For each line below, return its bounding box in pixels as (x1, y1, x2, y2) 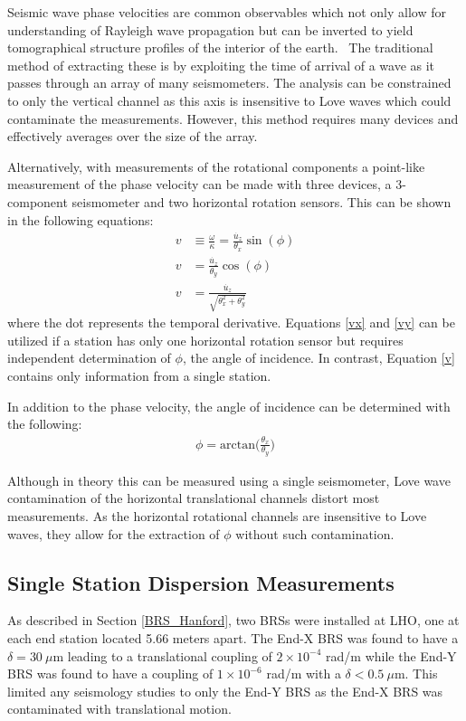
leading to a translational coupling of (67, 646, 272, 665)
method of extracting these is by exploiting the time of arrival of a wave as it (7, 55, 435, 74)
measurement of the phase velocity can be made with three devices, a (7, 175, 392, 194)
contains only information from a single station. (7, 366, 271, 385)
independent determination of (7, 348, 171, 367)
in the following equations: (7, 210, 154, 229)
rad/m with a (266, 664, 341, 683)
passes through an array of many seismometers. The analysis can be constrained (7, 73, 452, 92)
